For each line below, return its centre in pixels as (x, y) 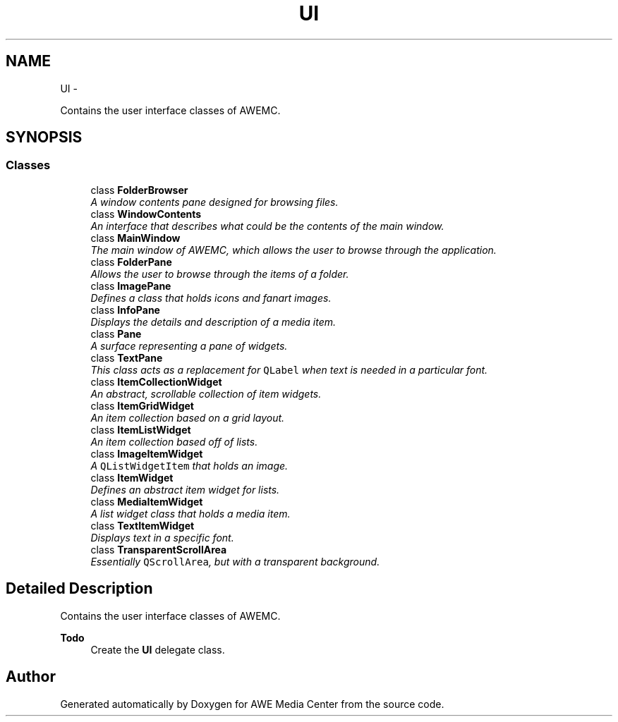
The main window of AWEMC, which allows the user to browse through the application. (293, 250)
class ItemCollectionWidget (156, 381)
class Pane (116, 334)
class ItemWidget (132, 477)
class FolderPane (131, 262)
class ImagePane (131, 286)
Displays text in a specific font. (162, 537)
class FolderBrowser (139, 190)
